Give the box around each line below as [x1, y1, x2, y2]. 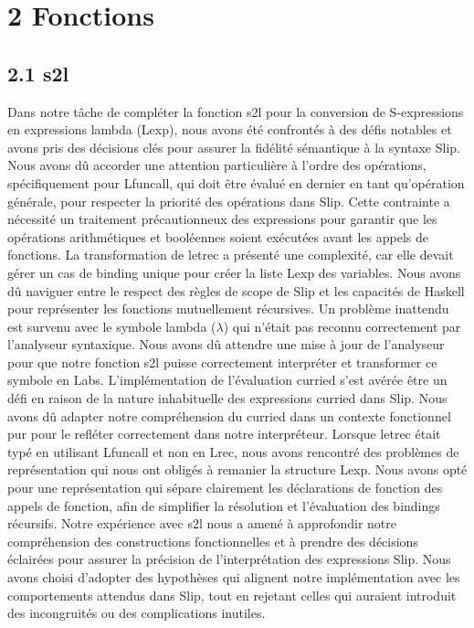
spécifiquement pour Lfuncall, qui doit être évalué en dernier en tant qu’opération [7, 173, 465, 192]
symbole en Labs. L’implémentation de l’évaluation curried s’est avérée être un [7, 370, 448, 389]
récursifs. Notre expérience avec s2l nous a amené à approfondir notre [7, 514, 397, 533]
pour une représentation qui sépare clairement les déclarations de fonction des [7, 478, 443, 497]
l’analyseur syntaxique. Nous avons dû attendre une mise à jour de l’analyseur [7, 335, 445, 354]
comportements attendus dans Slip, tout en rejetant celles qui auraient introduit [7, 585, 457, 604]
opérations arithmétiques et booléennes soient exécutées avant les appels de [7, 227, 429, 246]
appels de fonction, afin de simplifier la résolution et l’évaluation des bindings [7, 495, 440, 515]
